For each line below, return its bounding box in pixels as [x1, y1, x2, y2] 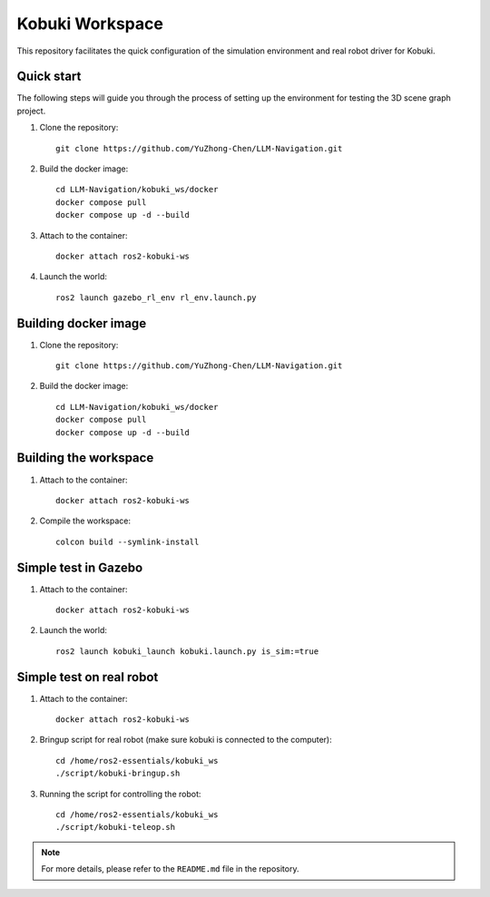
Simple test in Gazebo [16, 560, 143, 575]
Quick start [16, 69, 82, 84]
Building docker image [16, 316, 147, 331]
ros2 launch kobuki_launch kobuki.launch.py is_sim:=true [55, 646, 319, 657]
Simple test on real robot [16, 669, 159, 685]
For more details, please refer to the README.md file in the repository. [41, 863, 299, 874]
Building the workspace [16, 450, 154, 466]
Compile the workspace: [39, 515, 132, 526]
